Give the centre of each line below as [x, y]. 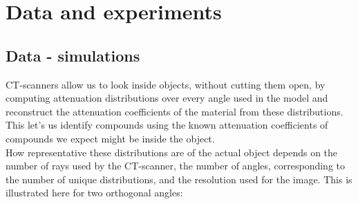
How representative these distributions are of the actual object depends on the [172, 152]
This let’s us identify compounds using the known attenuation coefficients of [167, 125]
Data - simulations [73, 55]
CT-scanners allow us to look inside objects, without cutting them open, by [166, 84]
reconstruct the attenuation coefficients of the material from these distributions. [175, 111]
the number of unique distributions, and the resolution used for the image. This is [179, 179]
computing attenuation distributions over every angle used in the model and [167, 98]
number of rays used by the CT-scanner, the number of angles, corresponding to [176, 166]
